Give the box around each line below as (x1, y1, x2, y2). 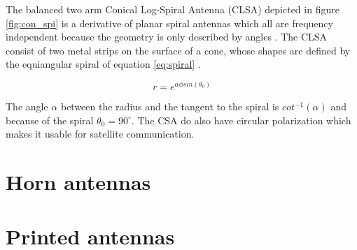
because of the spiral (6, 112, 94, 127)
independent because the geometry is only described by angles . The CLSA (6, 29, 328, 44)
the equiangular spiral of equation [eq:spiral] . (6, 57, 201, 71)
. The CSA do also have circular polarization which (131, 112, 351, 127)
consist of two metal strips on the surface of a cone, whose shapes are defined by (6, 43, 351, 57)
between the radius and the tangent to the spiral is (60, 99, 279, 114)
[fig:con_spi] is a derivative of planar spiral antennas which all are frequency (6, 15, 333, 30)
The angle (6, 99, 48, 114)
